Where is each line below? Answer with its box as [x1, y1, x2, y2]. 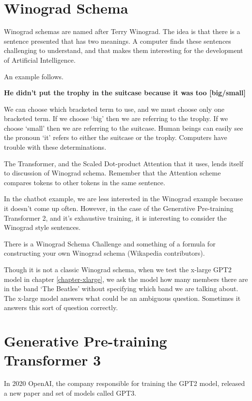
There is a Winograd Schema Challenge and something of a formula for [4, 238, 216, 248]
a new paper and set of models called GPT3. [4, 387, 137, 398]
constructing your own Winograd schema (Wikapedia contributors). [4, 248, 205, 258]
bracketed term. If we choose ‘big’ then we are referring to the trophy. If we [4, 113, 228, 123]
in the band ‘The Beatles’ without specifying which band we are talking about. [4, 283, 238, 294]
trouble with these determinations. [4, 142, 107, 152]
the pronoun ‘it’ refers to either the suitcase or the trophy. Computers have [4, 132, 227, 142]
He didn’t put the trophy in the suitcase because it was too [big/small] [4, 87, 246, 98]
